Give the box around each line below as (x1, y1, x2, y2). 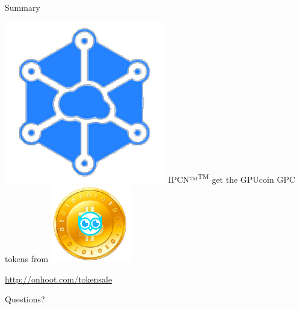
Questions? (5, 293, 45, 305)
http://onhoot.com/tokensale (5, 272, 112, 285)
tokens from (5, 252, 49, 265)
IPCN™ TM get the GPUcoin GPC (168, 171, 296, 185)
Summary (5, 1, 40, 13)
